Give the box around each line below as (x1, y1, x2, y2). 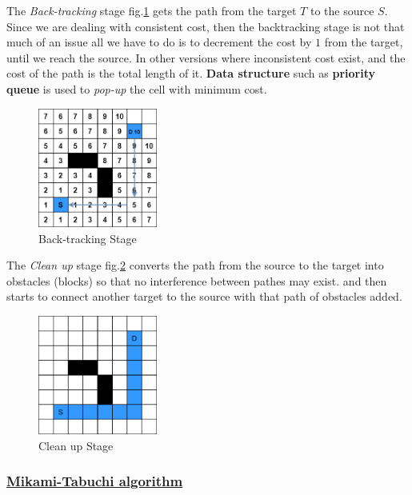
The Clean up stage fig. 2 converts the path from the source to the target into (6, 257, 384, 273)
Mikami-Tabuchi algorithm (6, 471, 183, 491)
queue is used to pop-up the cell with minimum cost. (6, 80, 267, 97)
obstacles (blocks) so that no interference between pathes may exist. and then (6, 272, 387, 289)
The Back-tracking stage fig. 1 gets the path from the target (6, 2, 297, 18)
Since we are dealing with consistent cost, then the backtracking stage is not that (6, 18, 405, 34)
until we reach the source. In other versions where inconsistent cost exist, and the (6, 49, 406, 66)
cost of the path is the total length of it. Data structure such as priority (6, 65, 375, 82)
